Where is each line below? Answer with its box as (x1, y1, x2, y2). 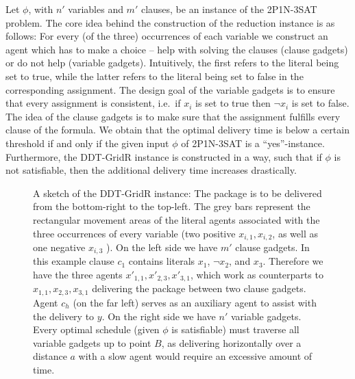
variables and (68, 2, 123, 16)
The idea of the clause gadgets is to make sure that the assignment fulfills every (5, 109, 341, 123)
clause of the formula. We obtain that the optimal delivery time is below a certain (5, 122, 350, 137)
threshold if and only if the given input (5, 135, 169, 150)
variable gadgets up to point (33, 335, 151, 350)
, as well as (272, 226, 318, 240)
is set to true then (195, 96, 271, 110)
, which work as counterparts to (190, 267, 323, 281)
